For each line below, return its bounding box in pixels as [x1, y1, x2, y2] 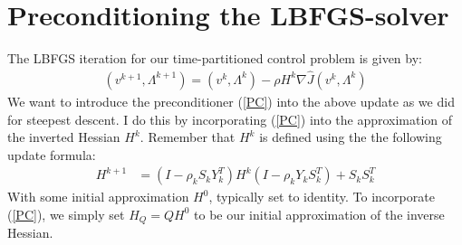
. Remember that [140, 127, 236, 146]
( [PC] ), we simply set [7, 204, 125, 223]
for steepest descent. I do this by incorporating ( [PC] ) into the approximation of [7, 109, 453, 128]
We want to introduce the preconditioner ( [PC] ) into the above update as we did [7, 91, 455, 110]
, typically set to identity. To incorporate [208, 187, 435, 206]
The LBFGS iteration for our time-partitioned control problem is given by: [7, 49, 422, 68]
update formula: [7, 145, 96, 164]
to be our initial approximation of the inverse [194, 204, 445, 223]
